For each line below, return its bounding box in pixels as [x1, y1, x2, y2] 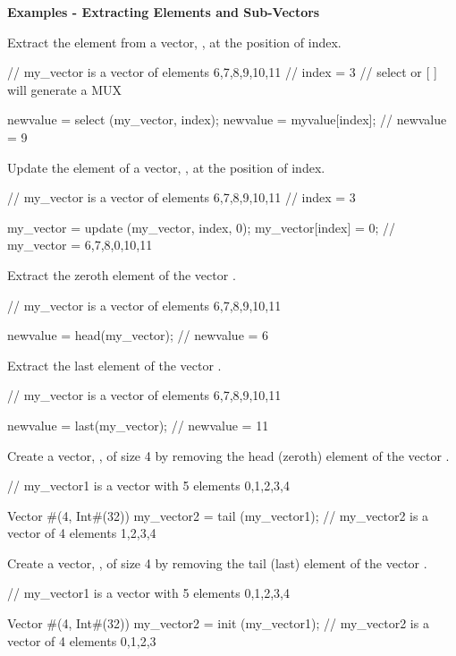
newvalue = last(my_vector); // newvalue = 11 [7, 415, 269, 434]
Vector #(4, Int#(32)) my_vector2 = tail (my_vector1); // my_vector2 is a [7, 506, 429, 524]
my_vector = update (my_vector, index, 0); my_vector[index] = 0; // [7, 217, 396, 236]
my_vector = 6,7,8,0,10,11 [7, 235, 153, 254]
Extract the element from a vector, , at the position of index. [7, 32, 342, 51]
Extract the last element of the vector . [7, 355, 222, 374]
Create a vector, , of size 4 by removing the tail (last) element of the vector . [7, 553, 427, 572]
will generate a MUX [7, 80, 122, 98]
